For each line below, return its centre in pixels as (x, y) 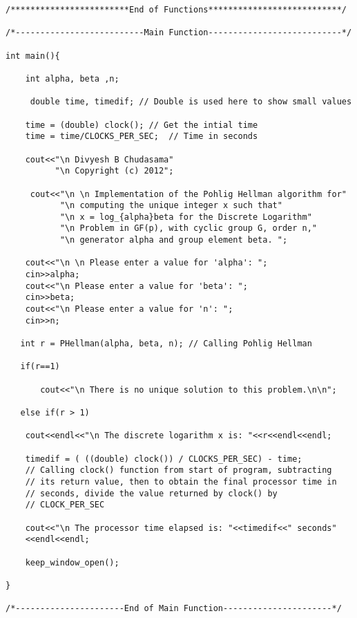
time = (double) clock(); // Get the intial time (142, 125)
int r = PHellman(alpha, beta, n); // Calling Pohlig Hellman (166, 344)
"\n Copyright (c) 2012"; (114, 171)
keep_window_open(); (72, 562)
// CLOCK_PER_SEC (65, 505)
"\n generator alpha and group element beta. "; (174, 240)
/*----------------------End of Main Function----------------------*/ (174, 609)
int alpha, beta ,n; (72, 78)
